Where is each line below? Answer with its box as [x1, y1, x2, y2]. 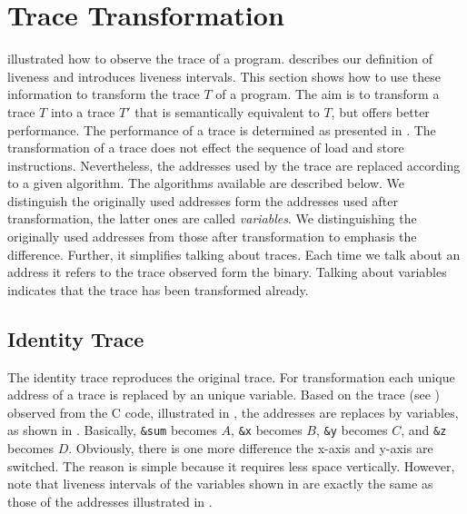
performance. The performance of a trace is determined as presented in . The [7, 120, 436, 139]
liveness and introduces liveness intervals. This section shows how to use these [7, 66, 441, 85]
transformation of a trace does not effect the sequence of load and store [7, 138, 404, 157]
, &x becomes [231, 420, 303, 440]
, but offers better [331, 102, 430, 121]
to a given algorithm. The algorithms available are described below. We [7, 173, 405, 193]
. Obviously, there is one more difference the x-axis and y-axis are [68, 439, 433, 458]
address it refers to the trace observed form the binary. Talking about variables [7, 262, 447, 282]
